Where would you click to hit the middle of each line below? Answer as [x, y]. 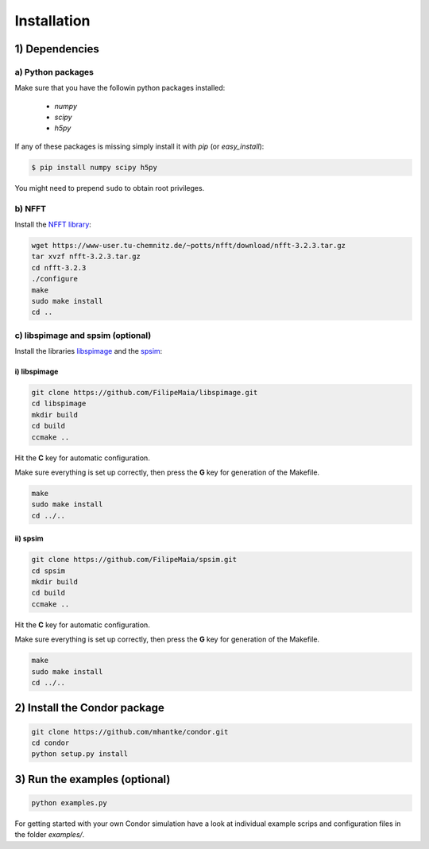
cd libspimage [59, 404]
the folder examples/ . [50, 835]
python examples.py [69, 802]
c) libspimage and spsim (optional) [83, 335]
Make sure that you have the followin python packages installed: [120, 88]
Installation [52, 21]
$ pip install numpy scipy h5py [95, 167]
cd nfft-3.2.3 [59, 267]
